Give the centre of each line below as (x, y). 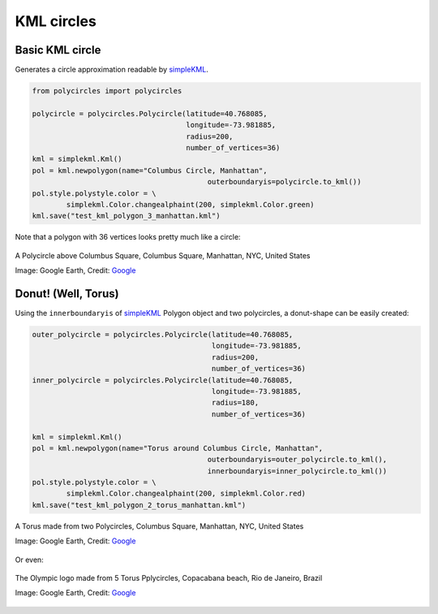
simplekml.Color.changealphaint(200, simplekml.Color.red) (186, 494)
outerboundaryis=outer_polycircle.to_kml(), (297, 460)
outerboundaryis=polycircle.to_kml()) (284, 182)
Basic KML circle (58, 50)
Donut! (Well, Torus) (67, 294)
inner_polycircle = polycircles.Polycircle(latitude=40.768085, (163, 380)
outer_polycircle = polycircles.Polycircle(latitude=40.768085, (163, 334)
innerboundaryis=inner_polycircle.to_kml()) (297, 471)
